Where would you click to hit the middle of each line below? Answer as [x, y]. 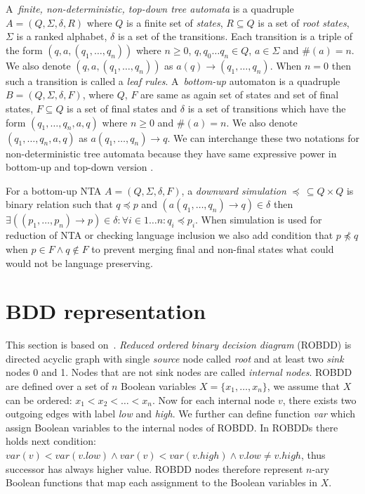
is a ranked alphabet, [62, 36]
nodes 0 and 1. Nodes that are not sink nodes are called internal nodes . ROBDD [179, 372]
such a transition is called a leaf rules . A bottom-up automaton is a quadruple [173, 80]
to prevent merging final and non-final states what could [213, 248]
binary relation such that [59, 204]
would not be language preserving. [79, 262]
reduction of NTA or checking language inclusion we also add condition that [170, 235]
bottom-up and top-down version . [80, 167]
